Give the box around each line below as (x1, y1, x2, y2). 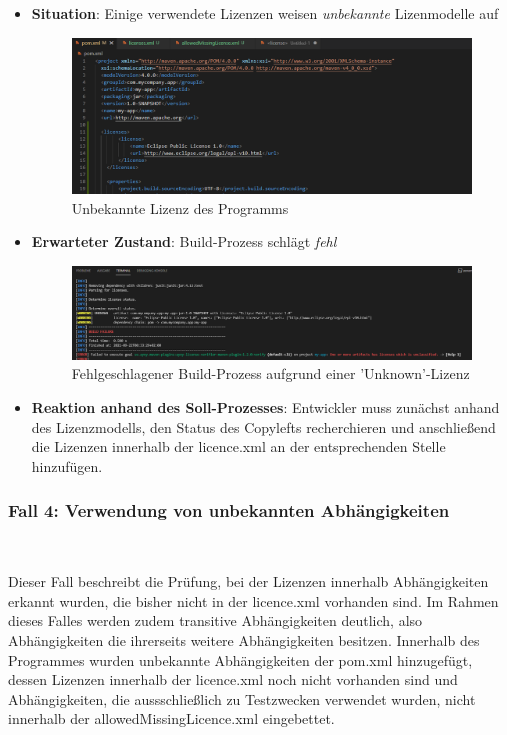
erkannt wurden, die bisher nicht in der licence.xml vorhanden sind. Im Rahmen (8, 590, 499, 611)
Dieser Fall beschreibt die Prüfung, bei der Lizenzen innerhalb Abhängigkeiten (8, 571, 489, 592)
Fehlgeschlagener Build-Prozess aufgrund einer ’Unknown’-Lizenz (71, 363, 470, 384)
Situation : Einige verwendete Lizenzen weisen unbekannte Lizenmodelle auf (31, 3, 499, 23)
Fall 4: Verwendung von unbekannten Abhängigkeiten (8, 498, 450, 523)
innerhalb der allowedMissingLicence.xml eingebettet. (8, 708, 335, 729)
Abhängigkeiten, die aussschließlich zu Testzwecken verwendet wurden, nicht (8, 688, 476, 709)
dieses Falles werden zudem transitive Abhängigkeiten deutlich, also (8, 610, 423, 631)
